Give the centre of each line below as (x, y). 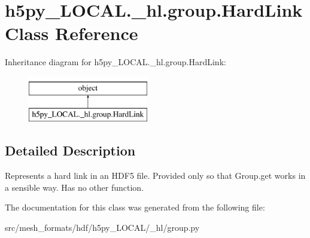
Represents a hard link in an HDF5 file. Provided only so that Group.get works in (155, 176)
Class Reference (72, 33)
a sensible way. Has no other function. (75, 187)
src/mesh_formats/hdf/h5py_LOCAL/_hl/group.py (102, 228)
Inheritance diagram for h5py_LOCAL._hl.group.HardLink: (116, 62)
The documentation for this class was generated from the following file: (135, 207)
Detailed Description (70, 150)
